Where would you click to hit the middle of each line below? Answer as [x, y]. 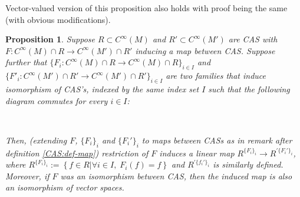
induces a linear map [197, 153]
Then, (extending [36, 140]
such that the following [249, 89]
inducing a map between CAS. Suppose [205, 50]
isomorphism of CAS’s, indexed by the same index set [102, 89]
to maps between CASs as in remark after [217, 140]
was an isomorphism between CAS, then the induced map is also [176, 176]
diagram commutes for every [57, 100]
